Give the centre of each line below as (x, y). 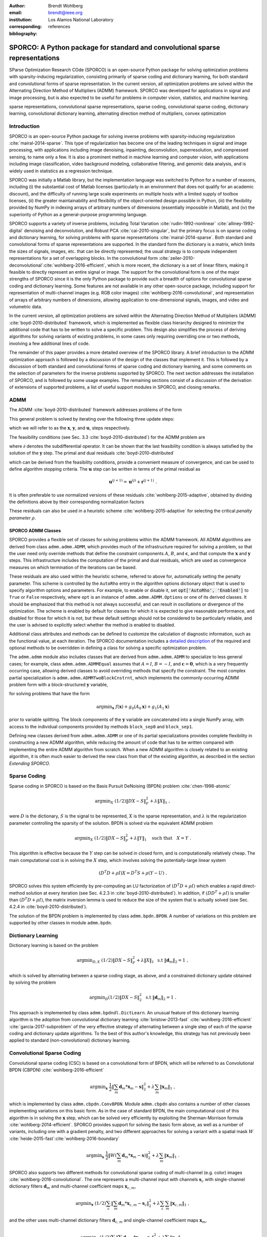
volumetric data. (26, 306)
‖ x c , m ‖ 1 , (180, 1204)
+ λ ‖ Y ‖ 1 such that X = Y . (160, 839)
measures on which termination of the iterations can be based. (73, 567)
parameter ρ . (22, 518)
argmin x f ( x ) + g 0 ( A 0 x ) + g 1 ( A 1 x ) (133, 707)
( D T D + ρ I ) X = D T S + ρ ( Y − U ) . (133, 873)
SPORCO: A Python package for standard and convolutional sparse (114, 48)
